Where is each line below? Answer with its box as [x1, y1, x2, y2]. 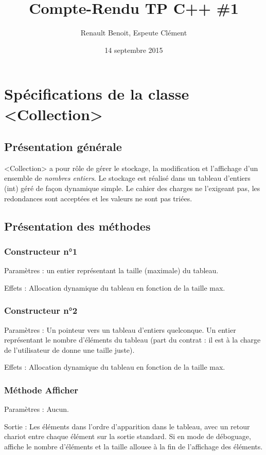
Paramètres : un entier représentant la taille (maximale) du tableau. [4, 265, 219, 276]
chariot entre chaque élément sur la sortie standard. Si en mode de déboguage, [4, 431, 251, 442]
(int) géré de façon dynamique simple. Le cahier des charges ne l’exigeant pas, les [4, 183, 260, 194]
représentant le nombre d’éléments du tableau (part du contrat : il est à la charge [4, 334, 261, 345]
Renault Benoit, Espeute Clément [80, 27, 187, 38]
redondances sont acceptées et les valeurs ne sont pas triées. [4, 193, 192, 203]
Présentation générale [4, 139, 122, 155]
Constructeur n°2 [4, 304, 78, 317]
